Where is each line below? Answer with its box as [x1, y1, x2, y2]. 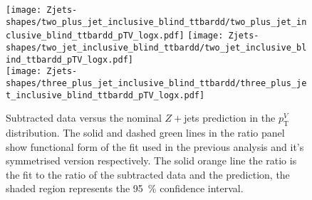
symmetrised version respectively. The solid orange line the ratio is [6, 153, 297, 168]
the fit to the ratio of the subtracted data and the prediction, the [6, 167, 290, 181]
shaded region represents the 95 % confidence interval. [6, 181, 244, 196]
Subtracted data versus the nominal [6, 110, 162, 125]
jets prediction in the [184, 110, 276, 125]
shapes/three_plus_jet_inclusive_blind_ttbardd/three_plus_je [6, 78, 307, 88]
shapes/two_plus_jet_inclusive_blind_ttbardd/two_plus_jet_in [6, 16, 307, 27]
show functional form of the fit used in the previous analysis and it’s [6, 139, 304, 154]
